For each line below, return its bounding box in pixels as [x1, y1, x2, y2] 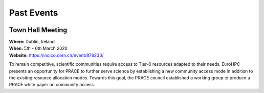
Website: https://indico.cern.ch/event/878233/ [9, 52, 104, 58]
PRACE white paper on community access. [9, 82, 95, 88]
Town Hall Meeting [9, 26, 67, 34]
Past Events [9, 7, 58, 18]
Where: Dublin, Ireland [9, 39, 55, 45]
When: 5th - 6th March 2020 [9, 45, 68, 51]
